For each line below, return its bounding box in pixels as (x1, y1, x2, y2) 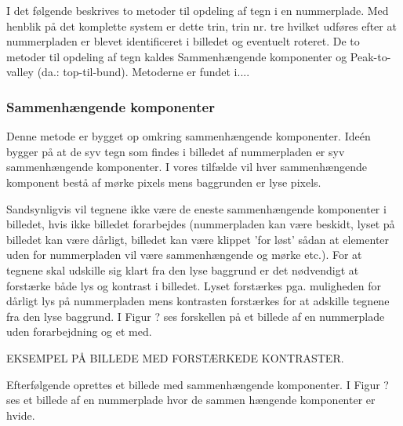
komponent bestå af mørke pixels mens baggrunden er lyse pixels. (6, 173, 321, 190)
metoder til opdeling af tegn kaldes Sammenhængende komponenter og (6, 48, 347, 64)
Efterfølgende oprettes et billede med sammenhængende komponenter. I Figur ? (6, 376, 389, 392)
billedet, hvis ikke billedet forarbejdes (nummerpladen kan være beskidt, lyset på (6, 216, 395, 232)
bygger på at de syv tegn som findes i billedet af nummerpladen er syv (6, 143, 345, 159)
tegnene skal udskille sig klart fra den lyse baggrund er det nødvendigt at (6, 261, 359, 278)
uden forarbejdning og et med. (6, 323, 152, 340)
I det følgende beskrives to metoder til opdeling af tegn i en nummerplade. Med (6, 2, 389, 18)
